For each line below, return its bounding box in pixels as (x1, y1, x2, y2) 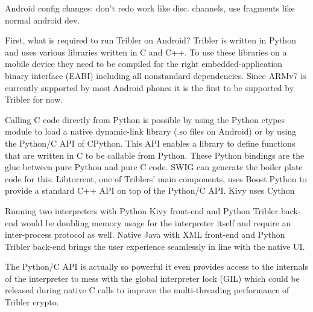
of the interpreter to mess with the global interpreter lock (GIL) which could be (5, 272, 300, 284)
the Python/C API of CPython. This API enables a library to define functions (5, 136, 296, 149)
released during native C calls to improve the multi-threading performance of (5, 284, 289, 296)
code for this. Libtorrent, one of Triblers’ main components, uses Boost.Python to (5, 172, 307, 185)
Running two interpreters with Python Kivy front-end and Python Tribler (5, 204, 279, 217)
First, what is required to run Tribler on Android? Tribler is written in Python (5, 34, 296, 46)
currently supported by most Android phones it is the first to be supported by (5, 81, 294, 94)
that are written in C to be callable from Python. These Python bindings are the (5, 148, 305, 161)
